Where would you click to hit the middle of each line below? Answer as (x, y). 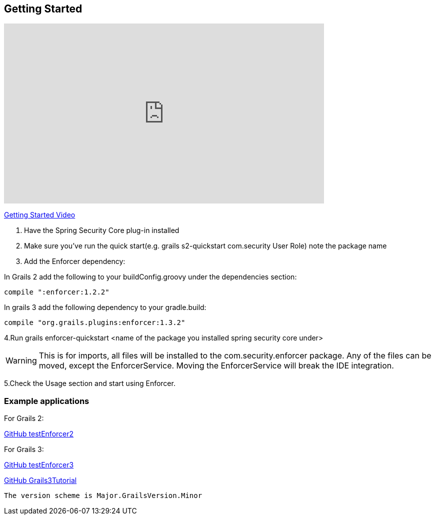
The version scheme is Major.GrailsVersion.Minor (103, 496)
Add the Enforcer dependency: (75, 261)
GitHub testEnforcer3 (39, 465)
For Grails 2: (24, 418)
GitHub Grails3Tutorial (40, 480)
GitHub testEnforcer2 (39, 434)
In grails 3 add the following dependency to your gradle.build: (105, 307)
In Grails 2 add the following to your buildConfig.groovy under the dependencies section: (150, 277)
